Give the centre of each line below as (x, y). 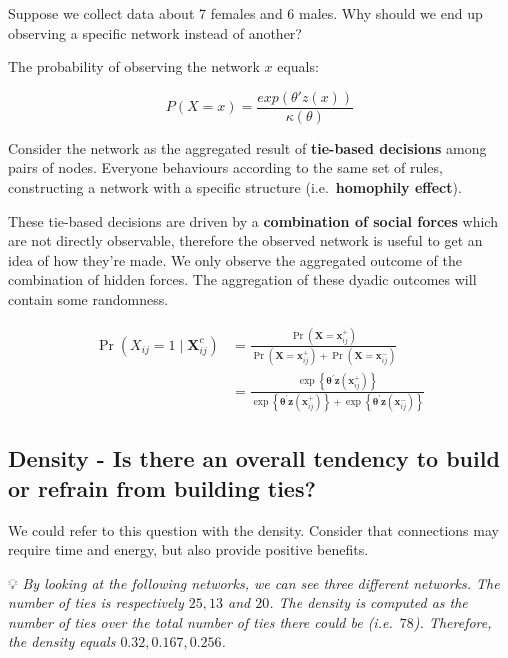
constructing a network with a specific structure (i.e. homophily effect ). (235, 187)
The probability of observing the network (134, 66)
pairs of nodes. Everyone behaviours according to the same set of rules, (225, 167)
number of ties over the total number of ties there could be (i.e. (200, 621)
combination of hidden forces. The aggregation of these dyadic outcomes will (242, 279)
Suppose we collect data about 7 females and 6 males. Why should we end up (245, 13)
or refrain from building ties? (162, 487)
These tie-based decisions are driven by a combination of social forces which (253, 220)
